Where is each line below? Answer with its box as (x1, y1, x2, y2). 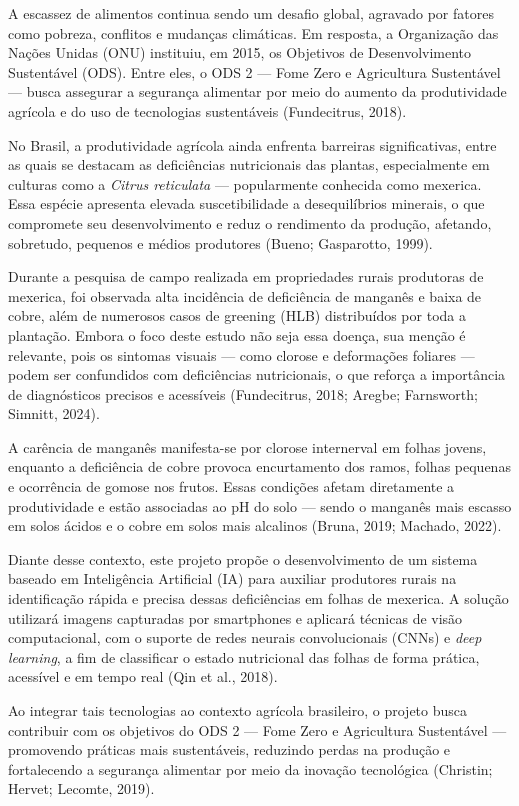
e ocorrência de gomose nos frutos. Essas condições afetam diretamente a (8, 476, 455, 497)
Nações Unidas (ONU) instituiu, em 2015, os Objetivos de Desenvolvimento (8, 42, 472, 63)
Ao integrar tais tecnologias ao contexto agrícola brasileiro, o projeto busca (8, 700, 468, 720)
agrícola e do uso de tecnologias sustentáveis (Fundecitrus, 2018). (8, 100, 407, 121)
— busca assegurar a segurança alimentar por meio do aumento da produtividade (8, 81, 507, 102)
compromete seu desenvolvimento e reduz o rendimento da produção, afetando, (8, 212, 492, 233)
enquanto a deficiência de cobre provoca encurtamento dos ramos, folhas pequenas (8, 456, 511, 477)
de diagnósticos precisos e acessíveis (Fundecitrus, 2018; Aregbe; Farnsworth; (8, 383, 478, 404)
